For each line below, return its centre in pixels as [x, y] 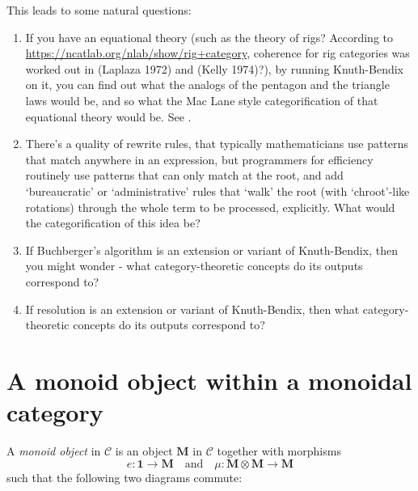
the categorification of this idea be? [113, 223]
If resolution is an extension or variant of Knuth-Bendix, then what [192, 309]
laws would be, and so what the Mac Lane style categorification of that [202, 100]
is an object [144, 451]
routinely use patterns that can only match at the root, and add [184, 175]
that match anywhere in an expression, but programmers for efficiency [199, 159]
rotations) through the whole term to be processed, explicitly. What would [210, 207]
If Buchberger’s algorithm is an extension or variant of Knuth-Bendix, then [211, 250]
